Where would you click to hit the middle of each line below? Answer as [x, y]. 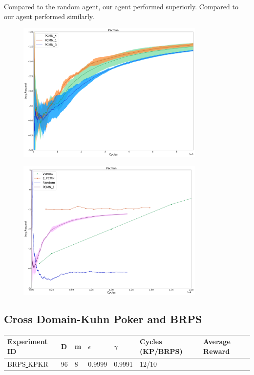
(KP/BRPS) [161, 351]
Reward [217, 351]
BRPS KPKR [28, 363]
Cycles [151, 341]
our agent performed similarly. [49, 16]
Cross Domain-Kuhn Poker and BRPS [103, 318]
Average [217, 341]
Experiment [28, 341]
